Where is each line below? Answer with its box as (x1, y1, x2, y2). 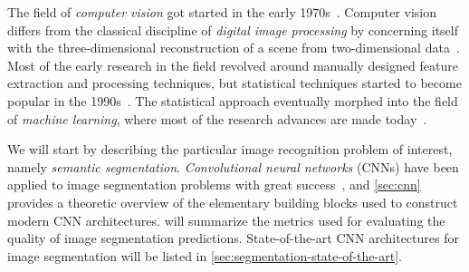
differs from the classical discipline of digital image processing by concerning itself (7, 20, 459, 39)
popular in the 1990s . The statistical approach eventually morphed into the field (7, 91, 458, 110)
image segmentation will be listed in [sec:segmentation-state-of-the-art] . (7, 246, 402, 265)
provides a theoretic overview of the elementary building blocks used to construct (7, 192, 458, 211)
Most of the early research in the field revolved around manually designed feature (7, 55, 458, 74)
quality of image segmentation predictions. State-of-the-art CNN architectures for (7, 228, 459, 248)
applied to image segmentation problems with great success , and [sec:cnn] (7, 175, 421, 194)
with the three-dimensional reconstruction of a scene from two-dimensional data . (7, 38, 460, 57)
